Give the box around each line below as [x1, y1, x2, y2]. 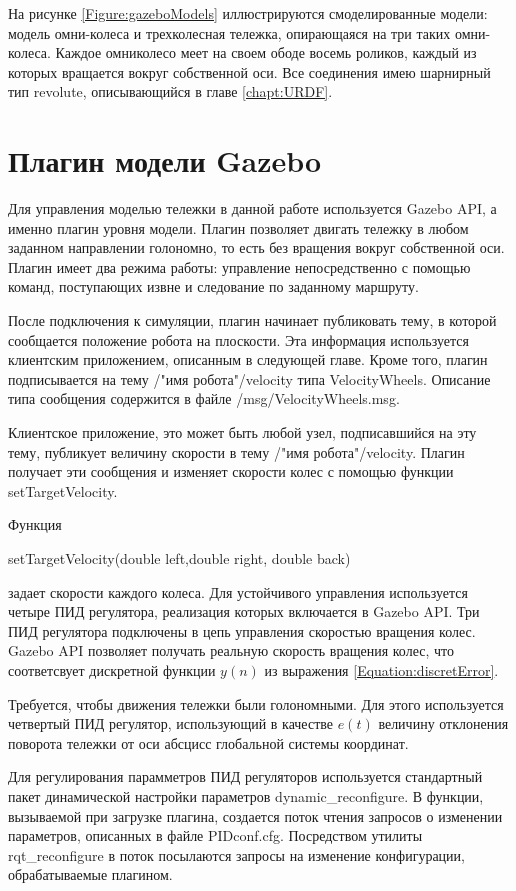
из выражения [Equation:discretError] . [264, 659, 499, 680]
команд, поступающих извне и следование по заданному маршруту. [8, 276, 419, 297]
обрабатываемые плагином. [8, 864, 173, 885]
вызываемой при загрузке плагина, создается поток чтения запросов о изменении [8, 805, 503, 826]
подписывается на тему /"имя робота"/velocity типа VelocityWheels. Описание [8, 368, 491, 389]
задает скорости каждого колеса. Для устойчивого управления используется [8, 581, 468, 602]
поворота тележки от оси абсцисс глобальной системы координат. [8, 732, 409, 753]
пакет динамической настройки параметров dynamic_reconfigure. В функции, [8, 785, 484, 806]
